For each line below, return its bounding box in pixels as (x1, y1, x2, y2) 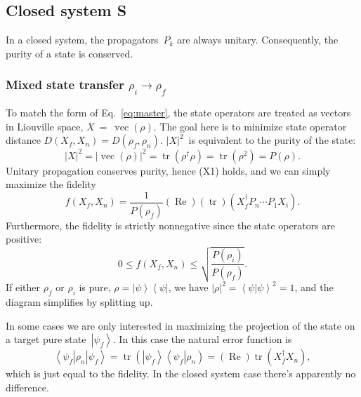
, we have (168, 280, 209, 295)
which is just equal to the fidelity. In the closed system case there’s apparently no (6, 366, 356, 381)
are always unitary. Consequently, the (176, 32, 339, 47)
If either (6, 280, 41, 295)
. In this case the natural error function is (112, 332, 292, 346)
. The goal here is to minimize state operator (153, 119, 347, 133)
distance (6, 133, 41, 147)
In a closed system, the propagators (6, 32, 159, 47)
